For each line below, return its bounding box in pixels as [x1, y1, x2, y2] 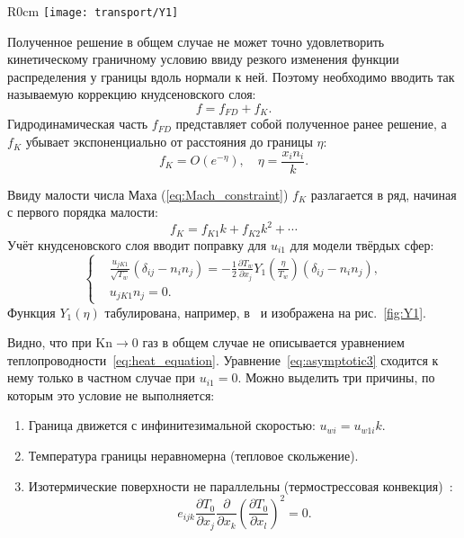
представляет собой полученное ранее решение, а [175, 114, 447, 133]
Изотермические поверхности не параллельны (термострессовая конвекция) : [28, 476, 453, 495]
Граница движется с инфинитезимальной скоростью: [28, 416, 316, 435]
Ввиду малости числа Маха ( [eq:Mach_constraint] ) [7, 184, 289, 203]
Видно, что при [7, 333, 92, 352]
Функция [7, 302, 56, 321]
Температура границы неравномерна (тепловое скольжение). [28, 446, 359, 465]
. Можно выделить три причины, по [237, 368, 435, 387]
